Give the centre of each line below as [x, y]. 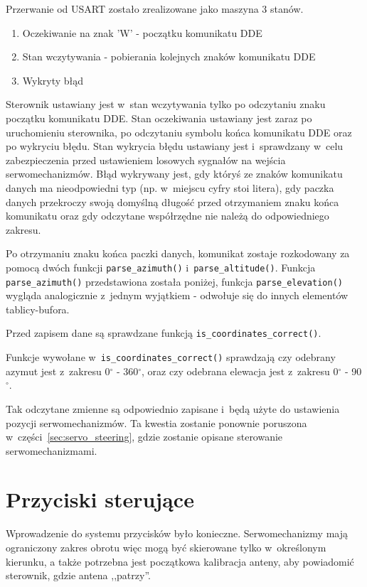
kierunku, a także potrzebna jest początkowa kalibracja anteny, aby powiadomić [180, 561]
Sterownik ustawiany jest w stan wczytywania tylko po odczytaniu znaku [166, 104]
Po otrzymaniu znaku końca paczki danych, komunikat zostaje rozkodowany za [178, 253]
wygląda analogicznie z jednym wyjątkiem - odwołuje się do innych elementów [177, 295]
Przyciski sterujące [100, 499]
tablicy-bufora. [38, 309]
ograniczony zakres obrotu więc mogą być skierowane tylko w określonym [166, 547]
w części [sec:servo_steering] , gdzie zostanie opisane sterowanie [144, 437]
